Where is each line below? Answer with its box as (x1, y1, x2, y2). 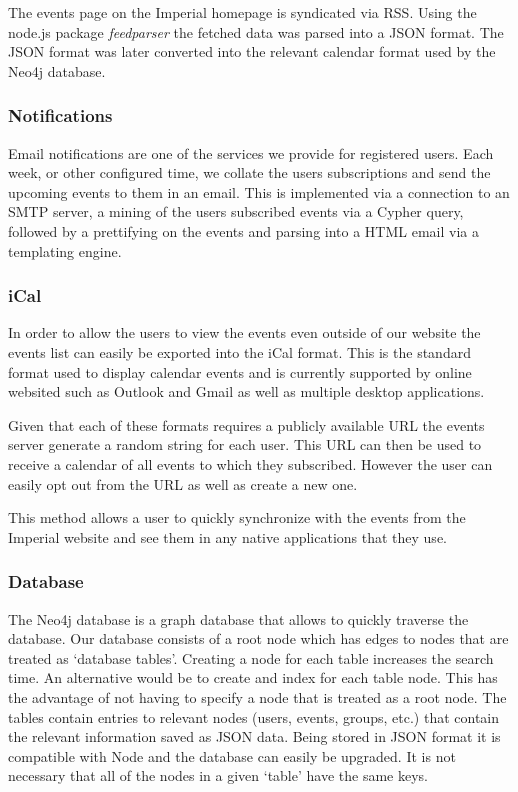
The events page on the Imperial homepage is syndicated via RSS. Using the (8, 2, 477, 22)
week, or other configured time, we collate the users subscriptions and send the (8, 162, 491, 183)
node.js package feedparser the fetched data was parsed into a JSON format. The (8, 21, 504, 42)
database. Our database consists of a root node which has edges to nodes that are (8, 628, 509, 649)
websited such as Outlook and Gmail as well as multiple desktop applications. (8, 381, 485, 402)
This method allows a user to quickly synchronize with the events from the (8, 507, 466, 528)
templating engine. (8, 240, 122, 261)
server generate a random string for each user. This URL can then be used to (8, 434, 482, 455)
